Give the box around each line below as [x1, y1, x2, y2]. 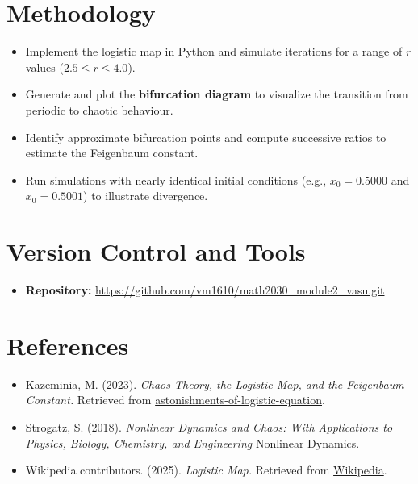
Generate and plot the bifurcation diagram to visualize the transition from [25, 86, 408, 102]
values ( [25, 58, 64, 75]
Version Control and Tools [6, 235, 306, 268]
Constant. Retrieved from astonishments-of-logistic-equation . [25, 391, 325, 408]
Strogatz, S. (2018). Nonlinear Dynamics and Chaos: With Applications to [25, 418, 393, 435]
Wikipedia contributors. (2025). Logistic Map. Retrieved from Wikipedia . [25, 461, 387, 478]
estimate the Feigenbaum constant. [25, 144, 199, 161]
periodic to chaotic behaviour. [25, 101, 173, 118]
